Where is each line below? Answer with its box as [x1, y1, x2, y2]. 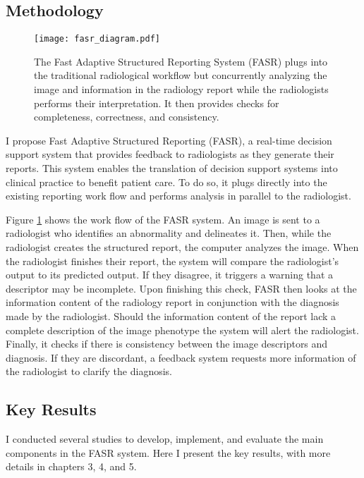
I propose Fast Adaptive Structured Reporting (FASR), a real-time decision [6, 133, 332, 147]
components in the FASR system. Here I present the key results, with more [6, 445, 331, 460]
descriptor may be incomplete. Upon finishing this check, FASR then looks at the [6, 281, 357, 295]
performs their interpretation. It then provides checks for [34, 95, 279, 110]
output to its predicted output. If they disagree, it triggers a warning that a [6, 267, 334, 282]
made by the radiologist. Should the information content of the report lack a [6, 308, 336, 323]
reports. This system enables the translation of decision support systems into [6, 161, 338, 176]
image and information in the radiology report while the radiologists [34, 82, 329, 97]
